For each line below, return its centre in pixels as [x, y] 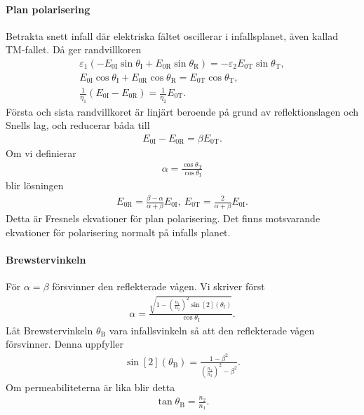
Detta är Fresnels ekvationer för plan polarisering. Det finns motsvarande [163, 218]
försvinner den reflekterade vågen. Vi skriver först [159, 286]
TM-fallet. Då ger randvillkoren [74, 49]
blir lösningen [35, 185]
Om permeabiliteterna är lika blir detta [90, 387]
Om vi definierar [41, 152]
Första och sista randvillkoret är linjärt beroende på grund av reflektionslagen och [182, 111]
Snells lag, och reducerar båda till [78, 125]
